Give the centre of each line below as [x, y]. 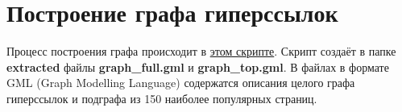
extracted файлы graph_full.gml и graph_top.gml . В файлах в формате [198, 66]
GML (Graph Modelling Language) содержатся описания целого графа [181, 83]
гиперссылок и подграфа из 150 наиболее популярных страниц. [162, 98]
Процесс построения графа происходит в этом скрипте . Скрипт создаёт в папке [201, 51]
